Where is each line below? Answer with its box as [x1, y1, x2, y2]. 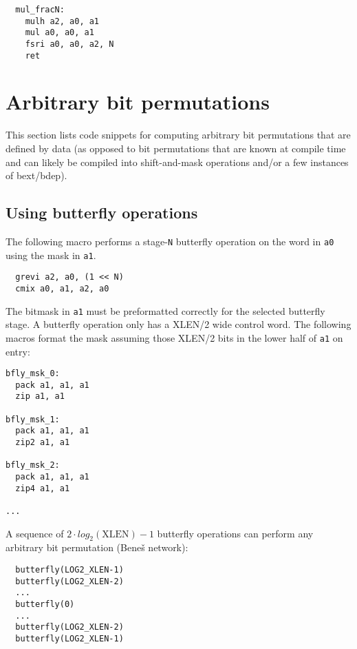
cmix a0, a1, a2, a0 [15, 283, 109, 293]
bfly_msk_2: [6, 460, 60, 471]
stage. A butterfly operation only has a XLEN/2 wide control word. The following [6, 317, 351, 331]
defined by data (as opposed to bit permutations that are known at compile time [6, 141, 346, 155]
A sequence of [6, 526, 64, 540]
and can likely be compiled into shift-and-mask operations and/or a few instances [6, 154, 349, 169]
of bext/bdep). [6, 168, 67, 183]
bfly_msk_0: [6, 369, 60, 379]
